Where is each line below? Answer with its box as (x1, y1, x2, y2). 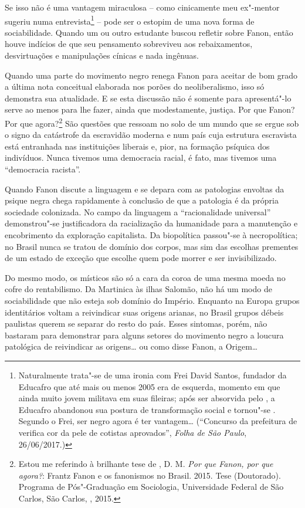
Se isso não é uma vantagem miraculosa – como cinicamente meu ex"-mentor (5, 1, 280, 13)
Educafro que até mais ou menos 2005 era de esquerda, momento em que (18, 380, 280, 392)
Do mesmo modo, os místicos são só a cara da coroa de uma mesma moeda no (5, 271, 286, 283)
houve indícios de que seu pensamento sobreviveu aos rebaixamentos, (5, 38, 253, 50)
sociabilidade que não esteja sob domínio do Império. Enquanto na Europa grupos (5, 294, 300, 306)
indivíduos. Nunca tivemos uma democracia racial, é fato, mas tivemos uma (5, 151, 277, 164)
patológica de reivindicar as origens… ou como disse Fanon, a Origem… (5, 340, 258, 353)
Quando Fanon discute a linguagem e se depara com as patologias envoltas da (5, 182, 284, 195)
